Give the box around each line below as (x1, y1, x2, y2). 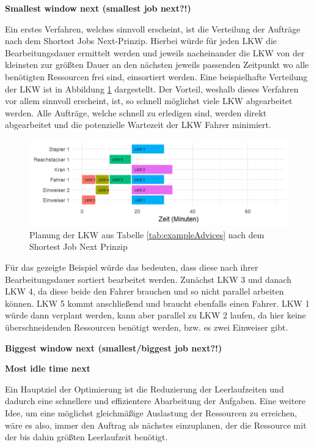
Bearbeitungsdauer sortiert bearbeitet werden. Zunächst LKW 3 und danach (5, 272, 292, 285)
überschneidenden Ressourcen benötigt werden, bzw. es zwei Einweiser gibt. (5, 321, 288, 334)
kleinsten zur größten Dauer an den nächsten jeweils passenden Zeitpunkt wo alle (5, 58, 309, 71)
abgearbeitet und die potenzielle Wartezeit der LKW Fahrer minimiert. (5, 118, 271, 131)
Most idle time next (5, 362, 90, 375)
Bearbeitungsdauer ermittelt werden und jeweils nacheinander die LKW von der (5, 46, 305, 59)
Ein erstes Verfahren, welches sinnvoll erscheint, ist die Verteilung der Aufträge (5, 22, 301, 35)
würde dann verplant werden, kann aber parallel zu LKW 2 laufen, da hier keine (5, 309, 306, 321)
